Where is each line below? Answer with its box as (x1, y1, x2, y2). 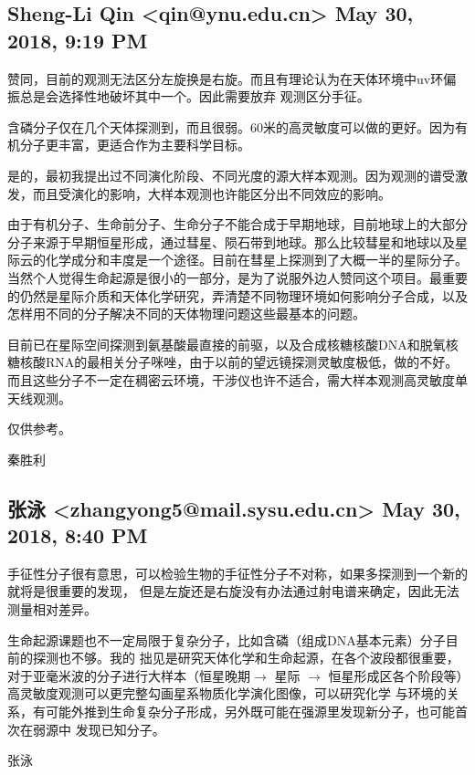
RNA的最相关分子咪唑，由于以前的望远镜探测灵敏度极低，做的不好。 (45, 352, 459, 372)
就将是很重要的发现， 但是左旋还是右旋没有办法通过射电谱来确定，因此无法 (7, 581, 459, 601)
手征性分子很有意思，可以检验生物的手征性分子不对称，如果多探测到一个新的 (7, 563, 468, 582)
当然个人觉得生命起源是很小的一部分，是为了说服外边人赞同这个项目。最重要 (7, 267, 468, 287)
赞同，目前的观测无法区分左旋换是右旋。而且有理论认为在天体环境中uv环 (7, 68, 444, 88)
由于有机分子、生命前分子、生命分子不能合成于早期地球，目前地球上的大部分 (7, 215, 468, 234)
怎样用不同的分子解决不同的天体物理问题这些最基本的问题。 (7, 304, 365, 323)
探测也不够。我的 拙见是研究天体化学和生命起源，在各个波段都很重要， (32, 648, 459, 667)
